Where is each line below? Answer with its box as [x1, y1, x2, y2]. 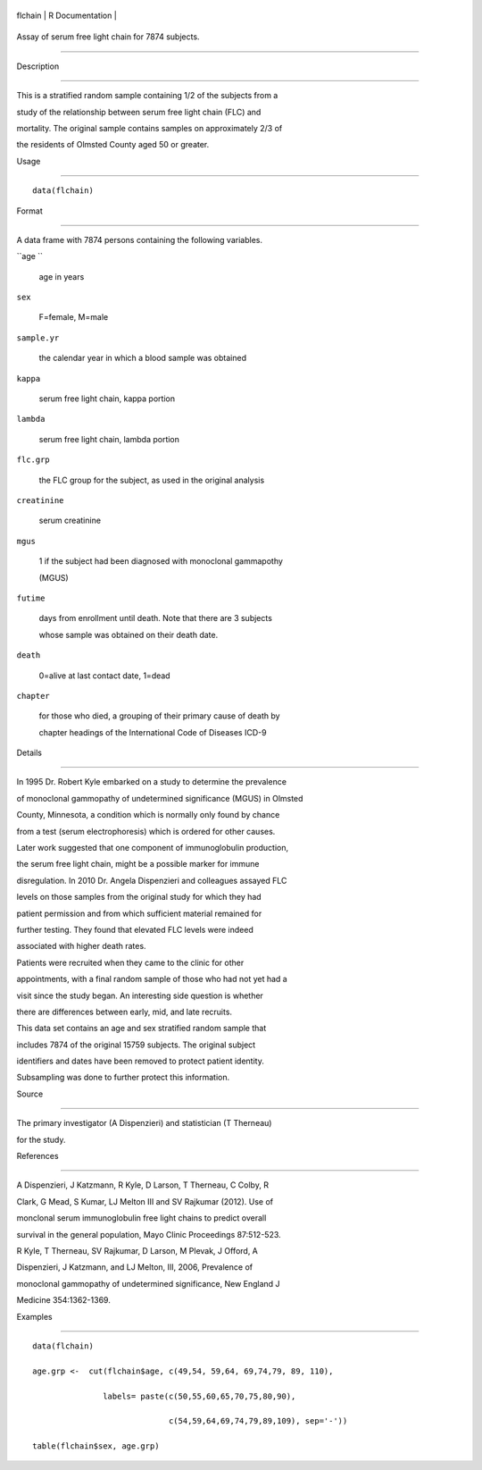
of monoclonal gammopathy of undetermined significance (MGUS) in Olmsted [16, 793, 303, 803]
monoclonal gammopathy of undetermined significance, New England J [16, 1278, 280, 1289]
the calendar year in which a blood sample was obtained [38, 353, 247, 364]
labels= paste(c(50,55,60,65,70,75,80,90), [103, 1390, 296, 1401]
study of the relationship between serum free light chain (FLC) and [16, 106, 262, 117]
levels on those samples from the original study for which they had [16, 892, 262, 903]
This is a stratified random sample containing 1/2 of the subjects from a [16, 90, 278, 101]
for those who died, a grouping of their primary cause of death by [38, 710, 280, 721]
